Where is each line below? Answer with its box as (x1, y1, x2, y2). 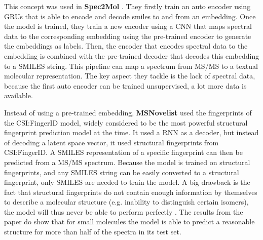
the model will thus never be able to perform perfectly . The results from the (4, 206, 243, 217)
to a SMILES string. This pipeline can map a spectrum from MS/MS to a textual (4, 60, 258, 71)
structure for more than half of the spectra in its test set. (4, 226, 181, 237)
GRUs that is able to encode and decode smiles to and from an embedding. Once (4, 11, 256, 21)
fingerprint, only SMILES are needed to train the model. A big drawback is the (4, 177, 250, 187)
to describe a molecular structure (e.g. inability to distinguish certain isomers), (4, 196, 249, 207)
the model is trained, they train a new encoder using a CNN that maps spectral (4, 21, 252, 31)
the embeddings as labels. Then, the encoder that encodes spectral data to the (4, 41, 248, 51)
